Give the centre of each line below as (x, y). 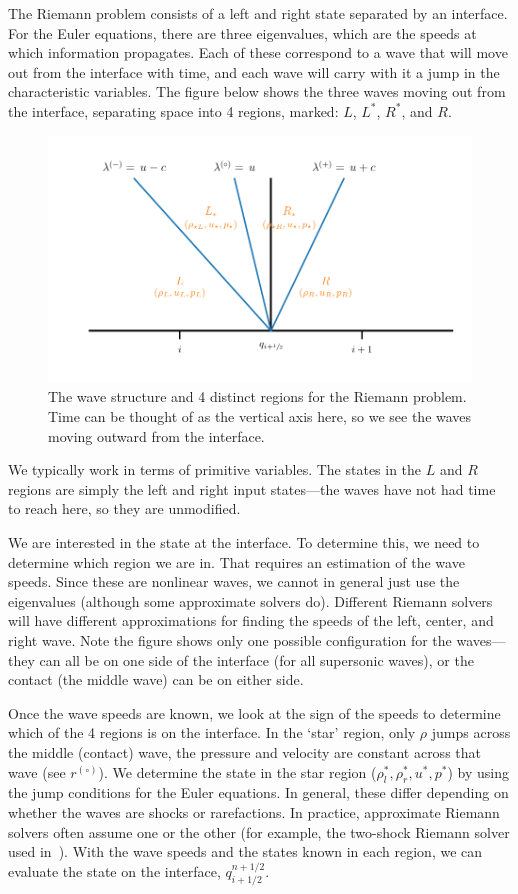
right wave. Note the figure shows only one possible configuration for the (230, 640)
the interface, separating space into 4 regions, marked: (173, 110)
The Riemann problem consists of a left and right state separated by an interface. (258, 13)
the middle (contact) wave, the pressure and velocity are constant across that (244, 751)
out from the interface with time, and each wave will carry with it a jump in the (254, 71)
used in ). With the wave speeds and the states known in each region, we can (245, 851)
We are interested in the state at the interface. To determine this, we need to (244, 542)
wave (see (37, 771)
